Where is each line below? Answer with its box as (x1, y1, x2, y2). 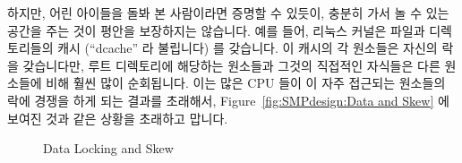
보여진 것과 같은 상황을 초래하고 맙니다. (7, 108, 228, 127)
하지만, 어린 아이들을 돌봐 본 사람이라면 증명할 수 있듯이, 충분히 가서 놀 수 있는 (7, 4, 449, 21)
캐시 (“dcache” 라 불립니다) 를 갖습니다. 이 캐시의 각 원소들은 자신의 (57, 39, 438, 57)
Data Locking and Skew (43, 139, 174, 158)
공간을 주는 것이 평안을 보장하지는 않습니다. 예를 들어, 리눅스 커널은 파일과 (7, 21, 425, 39)
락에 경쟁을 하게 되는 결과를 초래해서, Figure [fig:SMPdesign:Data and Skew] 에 (7, 90, 449, 109)
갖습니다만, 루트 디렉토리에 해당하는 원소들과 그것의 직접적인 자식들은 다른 (22, 56, 441, 74)
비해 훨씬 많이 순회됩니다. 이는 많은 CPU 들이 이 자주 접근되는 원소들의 (46, 73, 446, 92)
